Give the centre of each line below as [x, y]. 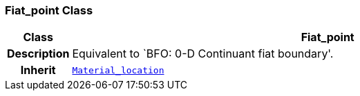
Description [38, 54]
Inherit [38, 70]
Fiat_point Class [49, 10]
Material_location [118, 70]
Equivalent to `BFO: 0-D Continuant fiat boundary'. [203, 54]
